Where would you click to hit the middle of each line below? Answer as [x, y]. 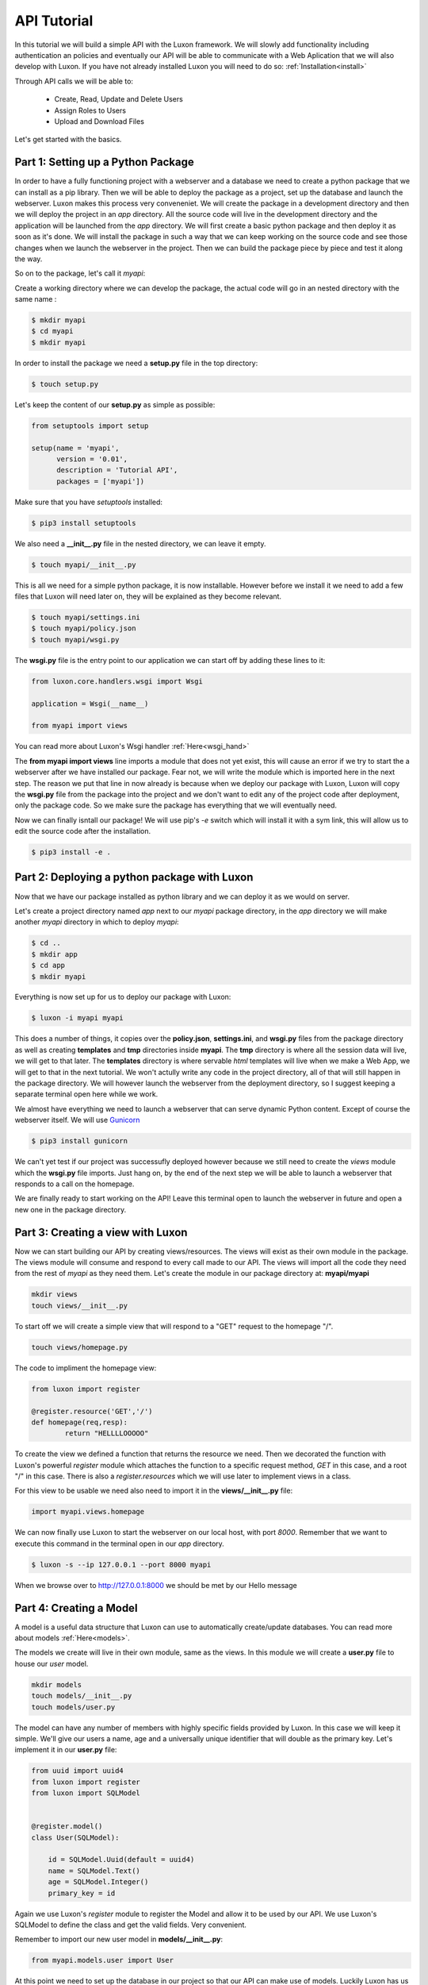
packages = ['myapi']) [101, 481]
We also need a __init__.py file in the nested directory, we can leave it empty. [140, 543]
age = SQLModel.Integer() [98, 1882]
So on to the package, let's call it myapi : [80, 273]
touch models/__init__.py [82, 1696]
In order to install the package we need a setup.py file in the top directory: [136, 363]
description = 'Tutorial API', [117, 470]
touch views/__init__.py [80, 1305]
